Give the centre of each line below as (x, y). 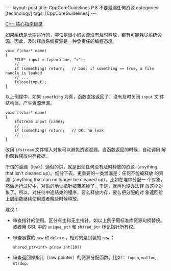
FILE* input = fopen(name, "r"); (50, 60)
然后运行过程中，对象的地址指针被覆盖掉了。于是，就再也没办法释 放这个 (82, 186)
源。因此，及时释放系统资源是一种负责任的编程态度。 (61, 41)
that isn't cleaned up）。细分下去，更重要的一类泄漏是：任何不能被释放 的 (82, 173)
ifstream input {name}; (40, 121)
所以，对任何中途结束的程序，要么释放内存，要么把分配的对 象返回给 (91, 192)
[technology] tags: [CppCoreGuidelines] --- (51, 13)
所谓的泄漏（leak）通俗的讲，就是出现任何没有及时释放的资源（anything (81, 167)
